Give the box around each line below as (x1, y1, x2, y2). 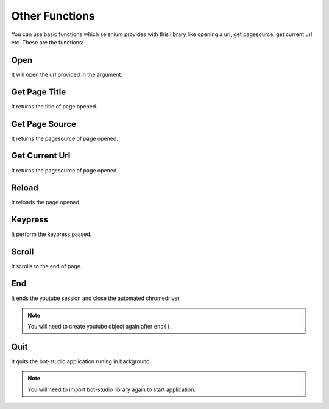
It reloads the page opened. (11, 199, 81, 206)
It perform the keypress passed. (11, 230, 92, 238)
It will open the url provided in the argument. (11, 71, 123, 78)
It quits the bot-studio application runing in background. (11, 357, 152, 365)
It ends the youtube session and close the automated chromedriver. (11, 294, 181, 302)
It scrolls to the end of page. (11, 263, 82, 270)
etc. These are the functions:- (11, 38, 87, 46)
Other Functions (11, 9, 95, 23)
